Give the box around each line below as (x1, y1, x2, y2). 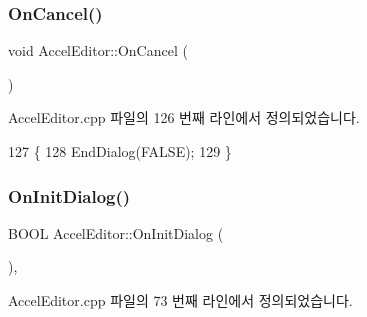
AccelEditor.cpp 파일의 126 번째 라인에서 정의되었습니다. (8, 107, 360, 128)
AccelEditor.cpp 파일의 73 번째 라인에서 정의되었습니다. (8, 290, 353, 310)
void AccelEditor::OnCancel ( (8, 40, 188, 61)
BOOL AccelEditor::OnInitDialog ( (8, 222, 224, 243)
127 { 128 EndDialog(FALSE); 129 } (8, 141, 232, 161)
